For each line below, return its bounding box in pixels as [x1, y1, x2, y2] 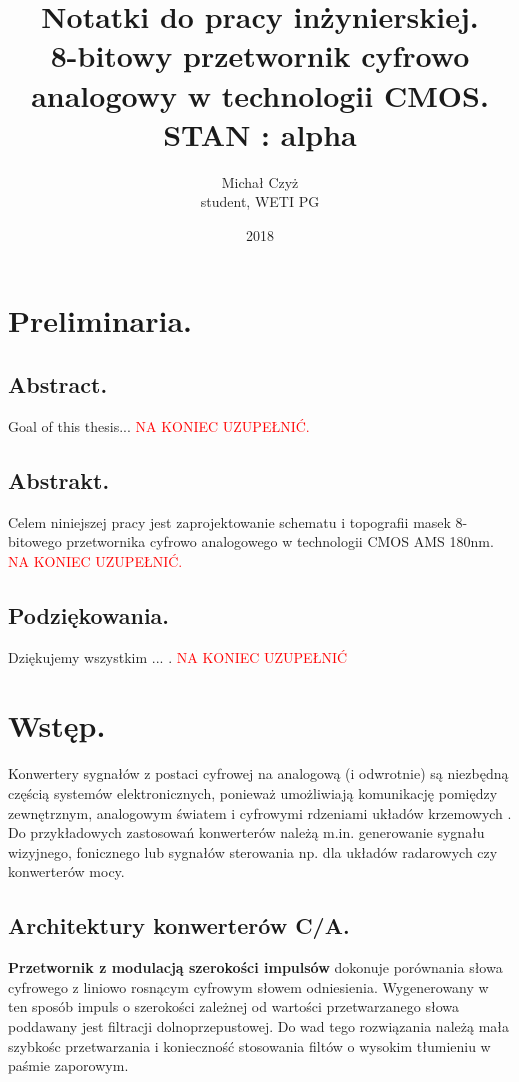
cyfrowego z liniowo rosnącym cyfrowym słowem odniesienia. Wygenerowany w [8, 976, 489, 997]
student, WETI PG [200, 191, 320, 212]
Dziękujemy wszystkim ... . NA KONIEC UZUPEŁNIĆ [8, 646, 348, 667]
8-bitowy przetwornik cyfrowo [50, 35, 470, 76]
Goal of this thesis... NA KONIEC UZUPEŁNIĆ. [8, 415, 310, 436]
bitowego [8, 531, 62, 552]
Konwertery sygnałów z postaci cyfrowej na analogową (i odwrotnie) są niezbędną [8, 763, 509, 784]
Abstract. [8, 369, 108, 400]
